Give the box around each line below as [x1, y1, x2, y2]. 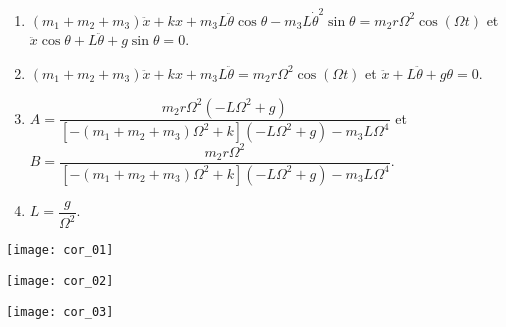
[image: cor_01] [6, 243, 114, 258]
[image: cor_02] [6, 273, 114, 288]
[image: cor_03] [6, 304, 114, 319]
